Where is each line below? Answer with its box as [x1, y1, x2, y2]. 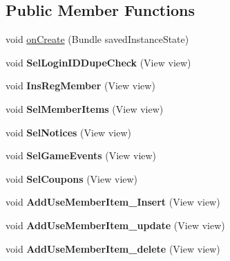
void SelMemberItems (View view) [6, 101, 164, 116]
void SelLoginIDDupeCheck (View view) [6, 55, 191, 69]
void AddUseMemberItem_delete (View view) [6, 241, 220, 255]
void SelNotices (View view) [6, 125, 131, 139]
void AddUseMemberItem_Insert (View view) [6, 195, 220, 209]
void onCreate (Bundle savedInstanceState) [6, 32, 189, 46]
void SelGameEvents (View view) [6, 148, 157, 163]
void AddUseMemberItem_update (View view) [6, 217, 225, 232]
